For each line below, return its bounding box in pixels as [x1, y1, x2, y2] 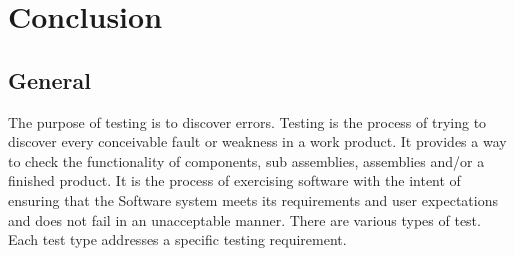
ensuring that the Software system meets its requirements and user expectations [8, 189, 498, 210]
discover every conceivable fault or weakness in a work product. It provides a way [8, 131, 507, 152]
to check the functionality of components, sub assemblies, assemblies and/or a [8, 150, 485, 171]
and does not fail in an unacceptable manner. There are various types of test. [8, 209, 481, 230]
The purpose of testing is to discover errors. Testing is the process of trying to [8, 111, 487, 132]
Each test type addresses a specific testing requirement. [8, 229, 347, 250]
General [8, 64, 91, 95]
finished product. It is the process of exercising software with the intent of [8, 170, 461, 191]
